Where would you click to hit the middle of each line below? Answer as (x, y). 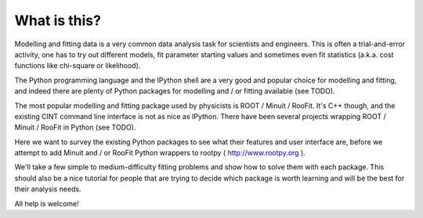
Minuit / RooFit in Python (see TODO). (75, 127)
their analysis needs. (48, 189)
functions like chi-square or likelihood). (78, 66)
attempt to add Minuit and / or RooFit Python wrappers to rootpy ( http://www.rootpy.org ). (160, 153)
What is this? (58, 20)
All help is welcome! (47, 203)
